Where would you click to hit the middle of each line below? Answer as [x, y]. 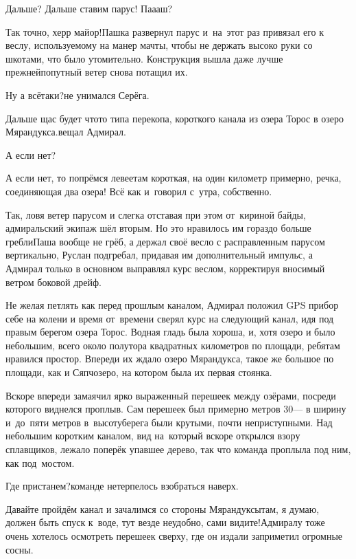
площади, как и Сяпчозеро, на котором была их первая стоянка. [139, 372]
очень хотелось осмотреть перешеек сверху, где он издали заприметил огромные [174, 536]
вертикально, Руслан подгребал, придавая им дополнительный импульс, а [159, 255]
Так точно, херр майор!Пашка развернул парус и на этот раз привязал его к [165, 31]
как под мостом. [40, 462]
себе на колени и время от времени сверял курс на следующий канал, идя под [170, 318]
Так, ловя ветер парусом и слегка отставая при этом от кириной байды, [156, 214]
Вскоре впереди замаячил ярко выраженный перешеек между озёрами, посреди [171, 395]
